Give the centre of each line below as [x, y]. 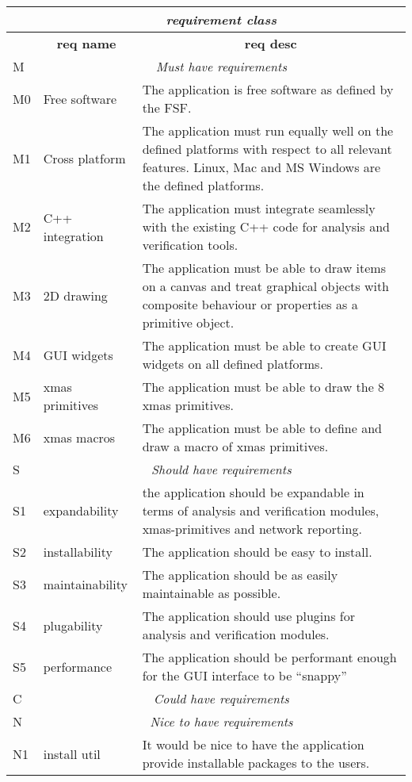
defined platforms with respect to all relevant [267, 149]
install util [72, 753]
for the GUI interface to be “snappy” [244, 675]
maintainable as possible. [212, 593]
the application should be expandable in [253, 492]
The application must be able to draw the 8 [263, 387]
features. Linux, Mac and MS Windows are [261, 167]
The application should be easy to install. [257, 552]
